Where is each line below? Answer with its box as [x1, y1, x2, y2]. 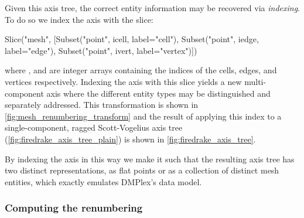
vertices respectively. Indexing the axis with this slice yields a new [5, 75, 242, 87]
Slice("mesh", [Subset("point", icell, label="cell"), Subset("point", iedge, [5, 33, 259, 45]
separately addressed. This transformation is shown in [5, 98, 199, 111]
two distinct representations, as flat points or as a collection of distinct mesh [5, 164, 279, 176]
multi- [244, 75, 267, 87]
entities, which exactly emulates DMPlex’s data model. [5, 175, 202, 188]
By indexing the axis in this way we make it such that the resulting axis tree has [5, 152, 295, 165]
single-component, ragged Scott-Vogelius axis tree [5, 121, 183, 134]
